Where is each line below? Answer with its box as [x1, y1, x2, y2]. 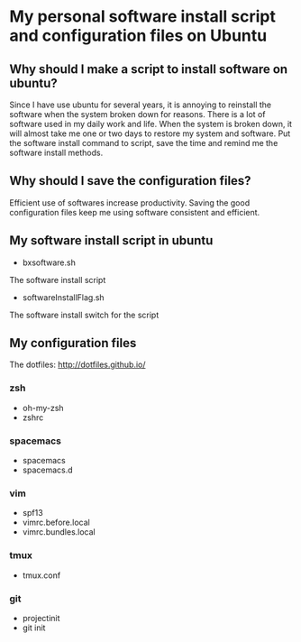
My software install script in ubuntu [9, 233, 214, 249]
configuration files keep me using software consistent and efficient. [9, 206, 260, 217]
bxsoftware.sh [22, 257, 77, 268]
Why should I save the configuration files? [9, 173, 251, 188]
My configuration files [9, 335, 137, 351]
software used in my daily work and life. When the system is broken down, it [9, 119, 293, 129]
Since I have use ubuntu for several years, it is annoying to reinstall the [9, 99, 272, 110]
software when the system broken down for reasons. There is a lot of [9, 109, 266, 119]
